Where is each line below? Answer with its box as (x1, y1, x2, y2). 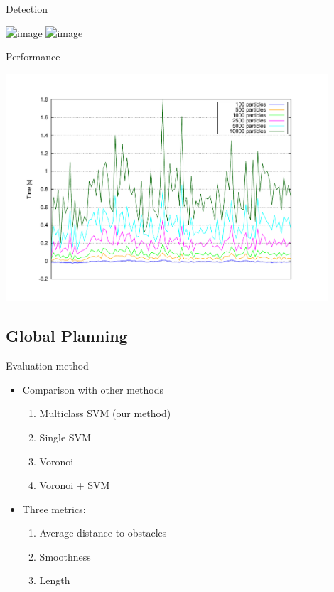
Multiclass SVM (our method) (39, 406, 171, 421)
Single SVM (39, 429, 91, 444)
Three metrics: (22, 501, 86, 516)
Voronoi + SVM (39, 478, 110, 493)
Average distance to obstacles (39, 525, 167, 540)
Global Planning (6, 325, 128, 347)
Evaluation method (6, 358, 89, 373)
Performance (6, 49, 60, 64)
